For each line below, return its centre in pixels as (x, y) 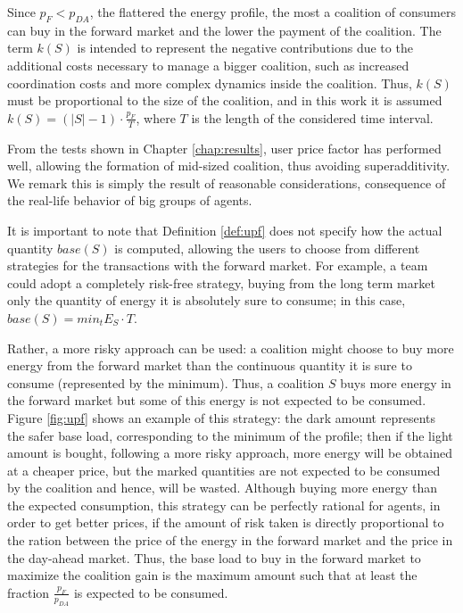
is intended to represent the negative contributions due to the (245, 48)
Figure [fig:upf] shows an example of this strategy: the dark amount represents (221, 417)
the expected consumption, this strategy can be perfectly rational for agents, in (224, 505)
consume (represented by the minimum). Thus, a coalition (166, 382)
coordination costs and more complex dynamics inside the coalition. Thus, (210, 83)
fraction (29, 592)
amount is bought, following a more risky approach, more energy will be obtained (230, 453)
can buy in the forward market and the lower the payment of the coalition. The (224, 30)
